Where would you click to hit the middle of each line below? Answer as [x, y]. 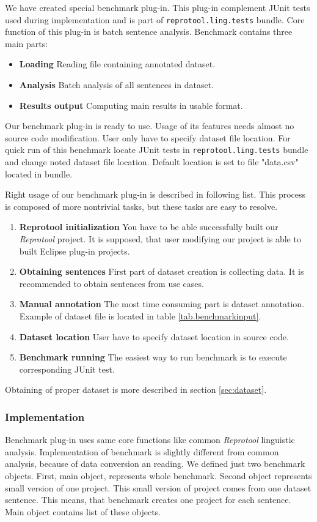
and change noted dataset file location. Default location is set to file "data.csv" [152, 162]
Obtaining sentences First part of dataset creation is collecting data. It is [162, 271]
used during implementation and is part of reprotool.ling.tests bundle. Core [155, 19]
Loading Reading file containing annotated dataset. [117, 64]
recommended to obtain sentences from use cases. [111, 283]
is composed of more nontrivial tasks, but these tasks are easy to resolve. [141, 206]
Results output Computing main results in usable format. [131, 105]
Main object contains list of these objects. [83, 511]
